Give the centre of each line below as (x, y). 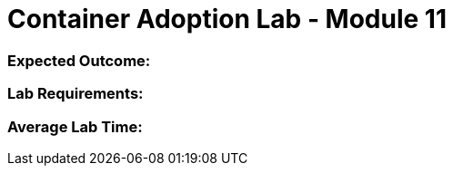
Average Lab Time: (75, 126)
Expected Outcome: (79, 60)
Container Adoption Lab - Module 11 (227, 19)
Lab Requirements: (75, 94)
